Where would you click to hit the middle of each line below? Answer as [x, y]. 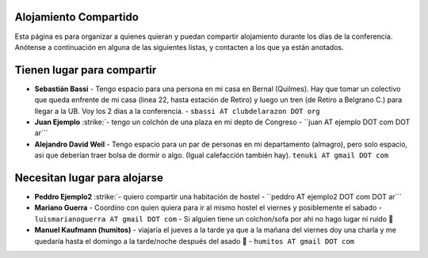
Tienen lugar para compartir [86, 70]
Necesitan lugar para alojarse [89, 178]
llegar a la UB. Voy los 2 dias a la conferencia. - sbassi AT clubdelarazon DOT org [177, 111]
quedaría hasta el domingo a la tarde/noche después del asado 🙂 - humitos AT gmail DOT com [195, 241]
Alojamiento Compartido [76, 17]
